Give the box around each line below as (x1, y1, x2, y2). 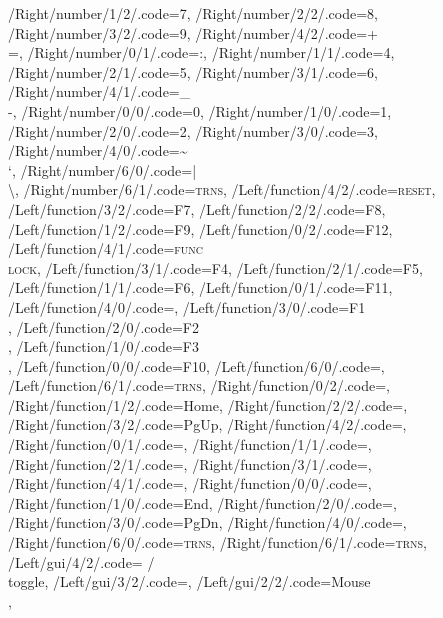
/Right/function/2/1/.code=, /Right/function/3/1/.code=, (8, 453, 372, 474)
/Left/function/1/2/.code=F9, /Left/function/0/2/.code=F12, (8, 218, 393, 239)
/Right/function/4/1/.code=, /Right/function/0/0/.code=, (8, 473, 372, 494)
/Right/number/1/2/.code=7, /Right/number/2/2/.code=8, (8, 3, 378, 23)
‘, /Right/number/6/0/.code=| (8, 159, 197, 180)
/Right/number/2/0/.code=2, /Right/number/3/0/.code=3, (8, 120, 378, 141)
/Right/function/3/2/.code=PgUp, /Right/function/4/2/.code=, (8, 414, 407, 435)
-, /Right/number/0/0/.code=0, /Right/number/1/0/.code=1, (8, 100, 392, 121)
